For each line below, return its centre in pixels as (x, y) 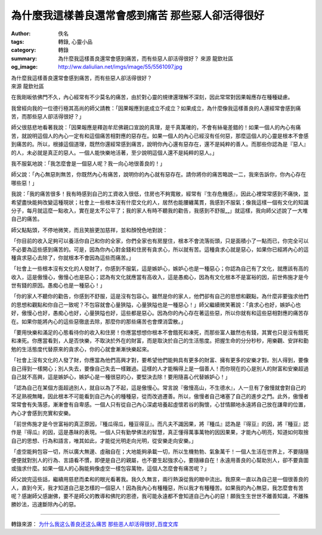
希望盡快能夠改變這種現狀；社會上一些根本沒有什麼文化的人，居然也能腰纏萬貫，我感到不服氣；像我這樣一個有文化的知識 (160, 202)
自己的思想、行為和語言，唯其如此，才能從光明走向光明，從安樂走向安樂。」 (104, 441)
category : (24, 50)
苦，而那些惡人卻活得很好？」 (48, 117)
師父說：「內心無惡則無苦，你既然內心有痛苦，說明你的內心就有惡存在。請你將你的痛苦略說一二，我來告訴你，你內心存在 (159, 175)
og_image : (24, 67)
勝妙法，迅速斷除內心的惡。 (45, 505)
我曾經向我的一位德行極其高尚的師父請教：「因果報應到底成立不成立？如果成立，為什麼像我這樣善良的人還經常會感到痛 (156, 108)
